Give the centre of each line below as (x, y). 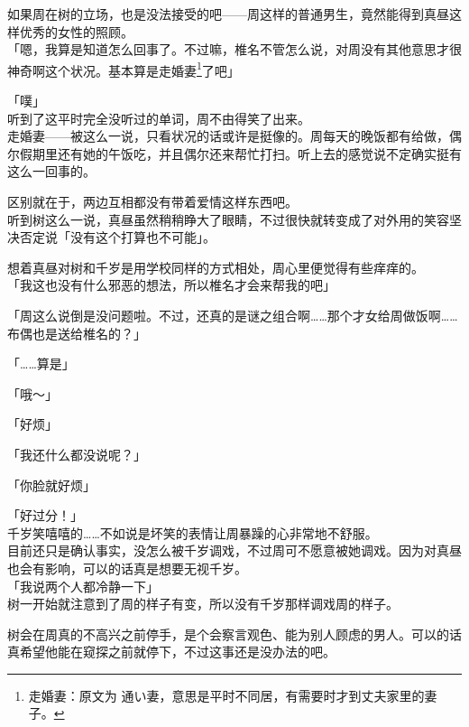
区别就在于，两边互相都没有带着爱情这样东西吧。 (152, 201)
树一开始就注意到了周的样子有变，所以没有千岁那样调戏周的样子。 (203, 604)
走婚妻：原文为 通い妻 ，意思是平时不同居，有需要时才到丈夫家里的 (226, 695)
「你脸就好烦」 (51, 485)
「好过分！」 (45, 515)
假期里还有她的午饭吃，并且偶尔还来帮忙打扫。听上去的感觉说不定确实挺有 (240, 153)
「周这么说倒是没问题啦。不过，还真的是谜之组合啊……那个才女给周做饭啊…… (233, 315)
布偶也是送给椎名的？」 (77, 333)
